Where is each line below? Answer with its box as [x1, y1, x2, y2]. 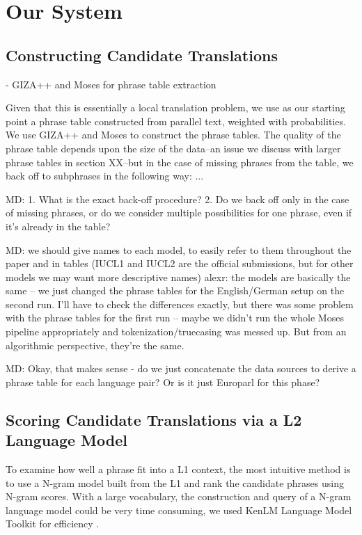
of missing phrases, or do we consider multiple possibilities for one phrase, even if [6, 205, 352, 220]
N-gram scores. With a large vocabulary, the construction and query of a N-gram [6, 489, 352, 504]
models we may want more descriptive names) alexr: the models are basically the [6, 269, 351, 284]
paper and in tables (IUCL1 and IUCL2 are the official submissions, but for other [6, 256, 354, 271]
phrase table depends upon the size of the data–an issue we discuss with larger [6, 141, 341, 155]
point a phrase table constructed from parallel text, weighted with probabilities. [6, 113, 346, 128]
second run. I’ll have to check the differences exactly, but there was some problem [6, 296, 354, 311]
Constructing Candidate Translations [6, 44, 278, 65]
